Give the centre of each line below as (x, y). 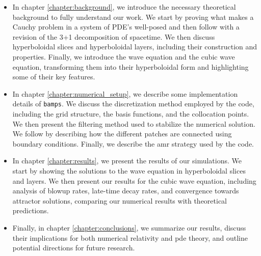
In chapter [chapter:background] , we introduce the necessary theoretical (124, 7)
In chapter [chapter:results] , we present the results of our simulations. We (127, 161)
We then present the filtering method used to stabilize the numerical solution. (134, 123)
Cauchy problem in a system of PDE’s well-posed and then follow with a (126, 27)
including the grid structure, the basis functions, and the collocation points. (131, 113)
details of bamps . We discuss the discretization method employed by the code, (133, 104)
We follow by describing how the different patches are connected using (122, 134)
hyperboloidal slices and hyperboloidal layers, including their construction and (135, 47)
